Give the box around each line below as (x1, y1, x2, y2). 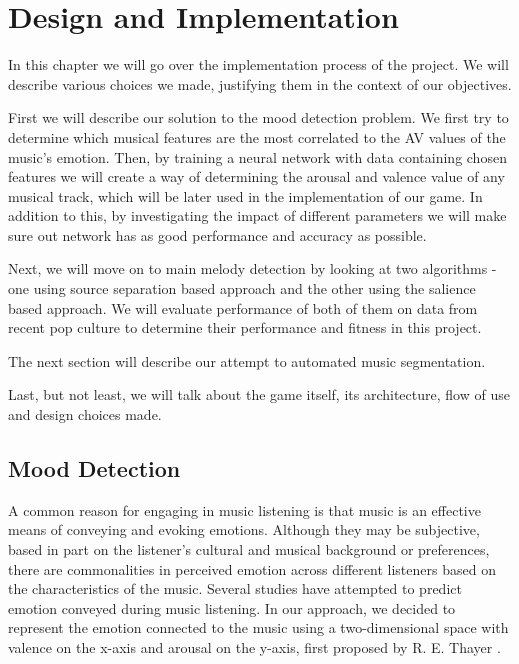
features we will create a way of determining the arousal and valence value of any (8, 166, 505, 187)
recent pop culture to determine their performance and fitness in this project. (8, 317, 482, 338)
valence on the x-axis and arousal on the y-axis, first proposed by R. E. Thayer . (8, 636, 501, 657)
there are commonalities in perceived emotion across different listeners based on (8, 558, 496, 579)
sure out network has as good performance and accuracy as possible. (8, 224, 427, 245)
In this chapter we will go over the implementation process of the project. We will (8, 54, 509, 75)
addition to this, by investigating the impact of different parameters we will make (8, 205, 507, 226)
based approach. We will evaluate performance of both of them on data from (8, 297, 478, 318)
